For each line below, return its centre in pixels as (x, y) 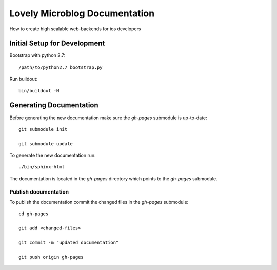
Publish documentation (39, 191)
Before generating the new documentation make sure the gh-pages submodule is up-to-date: (108, 118)
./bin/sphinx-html (42, 167)
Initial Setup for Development (57, 43)
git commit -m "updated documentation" (69, 242)
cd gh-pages (34, 214)
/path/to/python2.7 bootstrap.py (61, 67)
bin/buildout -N (39, 91)
